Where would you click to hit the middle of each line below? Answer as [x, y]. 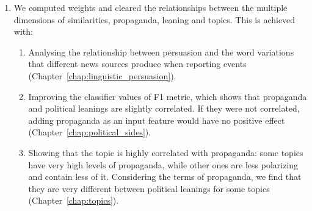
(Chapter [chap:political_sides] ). [90, 132]
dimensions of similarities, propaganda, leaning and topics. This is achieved [154, 19]
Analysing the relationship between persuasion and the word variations [161, 52]
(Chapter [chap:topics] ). [74, 200]
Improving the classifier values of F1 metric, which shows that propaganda [168, 96]
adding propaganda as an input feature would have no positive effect [157, 120]
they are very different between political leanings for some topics [149, 188]
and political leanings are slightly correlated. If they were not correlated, [164, 108]
